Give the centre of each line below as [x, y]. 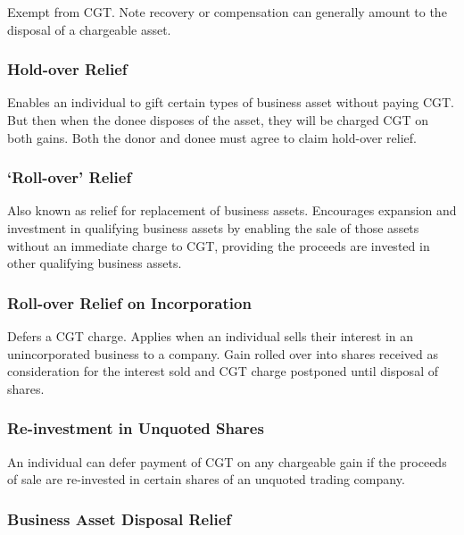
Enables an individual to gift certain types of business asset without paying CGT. [231, 102]
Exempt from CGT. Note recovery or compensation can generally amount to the [227, 12]
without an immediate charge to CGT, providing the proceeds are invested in [219, 245]
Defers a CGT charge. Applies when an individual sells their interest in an [211, 336]
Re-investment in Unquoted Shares [136, 428]
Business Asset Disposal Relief [120, 518]
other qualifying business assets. [95, 263]
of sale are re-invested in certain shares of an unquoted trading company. [206, 479]
